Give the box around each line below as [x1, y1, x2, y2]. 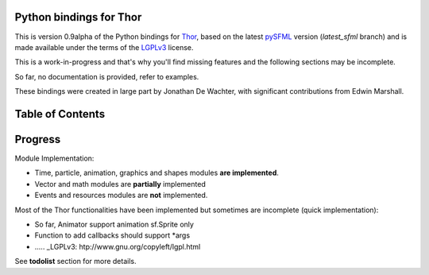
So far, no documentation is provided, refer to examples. [14, 72, 199, 81]
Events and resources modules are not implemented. [34, 191, 208, 200]
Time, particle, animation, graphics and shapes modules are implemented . [34, 168, 280, 178]
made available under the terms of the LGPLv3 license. [14, 42, 194, 52]
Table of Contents [14, 107, 106, 121]
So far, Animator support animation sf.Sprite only [34, 219, 195, 229]
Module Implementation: [14, 153, 95, 163]
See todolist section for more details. [14, 257, 137, 266]
